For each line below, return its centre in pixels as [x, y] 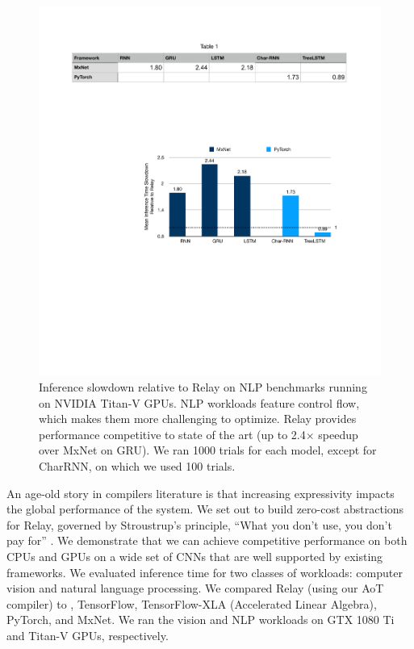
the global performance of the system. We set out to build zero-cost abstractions [205, 509]
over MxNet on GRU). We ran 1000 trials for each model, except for [208, 450]
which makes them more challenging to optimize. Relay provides [198, 419]
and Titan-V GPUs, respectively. [88, 635]
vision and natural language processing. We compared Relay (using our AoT [195, 588]
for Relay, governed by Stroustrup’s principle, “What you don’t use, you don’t [199, 524]
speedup [338, 434]
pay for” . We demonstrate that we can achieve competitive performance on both [207, 540]
